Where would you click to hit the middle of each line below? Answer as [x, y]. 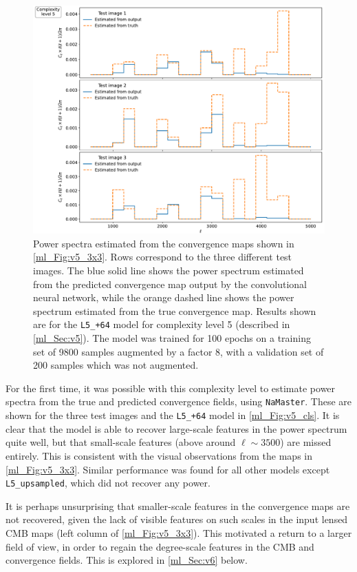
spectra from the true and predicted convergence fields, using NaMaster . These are [179, 401]
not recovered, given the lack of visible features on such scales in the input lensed [177, 519]
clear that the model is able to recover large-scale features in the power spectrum [176, 428]
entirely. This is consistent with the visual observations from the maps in [159, 455]
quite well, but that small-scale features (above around [121, 442]
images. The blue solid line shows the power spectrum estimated [169, 270]
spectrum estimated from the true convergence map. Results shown [175, 310]
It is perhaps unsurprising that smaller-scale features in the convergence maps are [178, 505]
